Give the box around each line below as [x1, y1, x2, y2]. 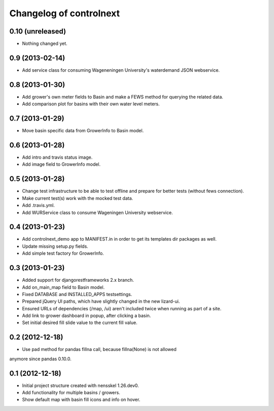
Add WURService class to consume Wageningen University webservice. [22, 209, 173, 216]
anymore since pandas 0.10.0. [9, 356, 72, 362]
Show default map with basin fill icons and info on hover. [22, 397, 141, 403]
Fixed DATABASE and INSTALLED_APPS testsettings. [22, 291, 132, 297]
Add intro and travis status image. [22, 154, 93, 160]
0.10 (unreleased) [9, 27, 66, 36]
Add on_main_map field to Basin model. [22, 284, 105, 290]
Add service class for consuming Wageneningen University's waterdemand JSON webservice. [22, 67, 220, 73]
